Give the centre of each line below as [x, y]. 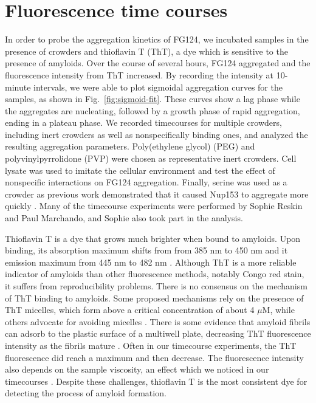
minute [18, 87]
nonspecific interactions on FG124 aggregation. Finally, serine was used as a [146, 182]
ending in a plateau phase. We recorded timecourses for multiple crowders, [143, 122]
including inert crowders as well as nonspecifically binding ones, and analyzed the [156, 134]
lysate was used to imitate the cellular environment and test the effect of [140, 170]
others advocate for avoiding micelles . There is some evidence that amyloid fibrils [158, 321]
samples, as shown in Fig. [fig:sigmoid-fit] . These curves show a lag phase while [153, 99]
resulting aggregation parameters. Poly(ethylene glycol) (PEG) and [130, 146]
